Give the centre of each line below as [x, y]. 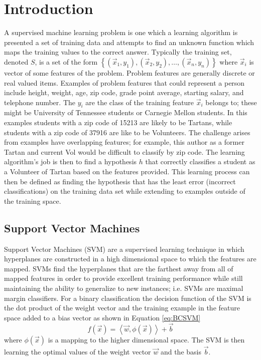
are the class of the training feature [140, 102]
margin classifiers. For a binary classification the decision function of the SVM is [128, 298]
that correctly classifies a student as [200, 161]
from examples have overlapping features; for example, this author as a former [124, 142]
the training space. [33, 201]
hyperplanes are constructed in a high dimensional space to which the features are [130, 259]
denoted [16, 61]
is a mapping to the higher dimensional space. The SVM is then [146, 339]
